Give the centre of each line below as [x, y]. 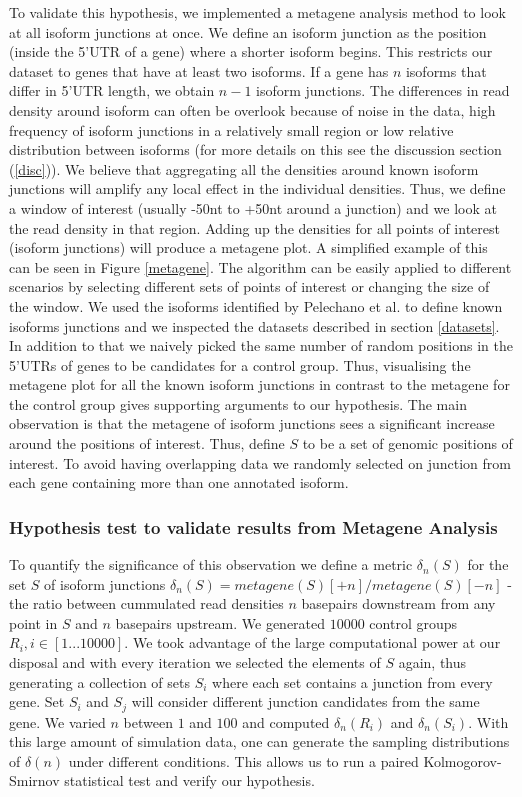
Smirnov [34, 780]
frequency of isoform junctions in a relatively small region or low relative [231, 129]
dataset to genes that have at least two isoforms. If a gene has [199, 70]
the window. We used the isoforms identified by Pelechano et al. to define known [256, 305]
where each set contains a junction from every [352, 681]
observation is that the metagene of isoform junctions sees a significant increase [252, 423]
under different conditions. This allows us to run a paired [243, 760]
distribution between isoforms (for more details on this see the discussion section [255, 149]
